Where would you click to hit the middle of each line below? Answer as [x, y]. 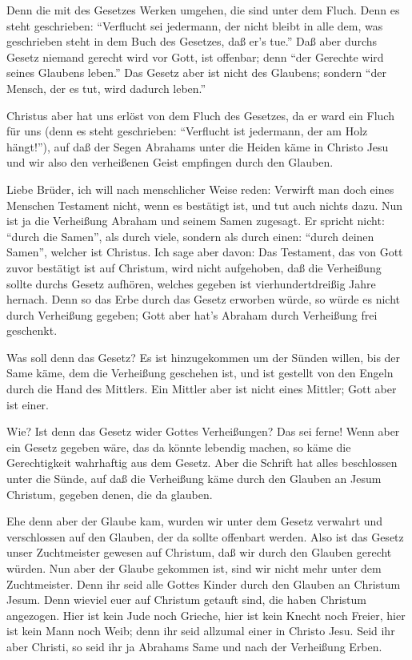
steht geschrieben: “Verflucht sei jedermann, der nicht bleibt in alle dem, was [195, 25]
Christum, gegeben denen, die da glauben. [110, 494]
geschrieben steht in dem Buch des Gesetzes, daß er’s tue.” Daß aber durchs [192, 41]
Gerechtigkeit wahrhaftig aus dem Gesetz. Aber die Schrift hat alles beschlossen [202, 463]
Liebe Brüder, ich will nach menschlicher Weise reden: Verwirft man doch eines [200, 189]
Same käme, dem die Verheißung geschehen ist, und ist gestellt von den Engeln [200, 373]
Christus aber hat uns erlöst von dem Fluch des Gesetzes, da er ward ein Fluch [200, 115]
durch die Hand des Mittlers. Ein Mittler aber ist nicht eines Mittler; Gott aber [202, 389]
